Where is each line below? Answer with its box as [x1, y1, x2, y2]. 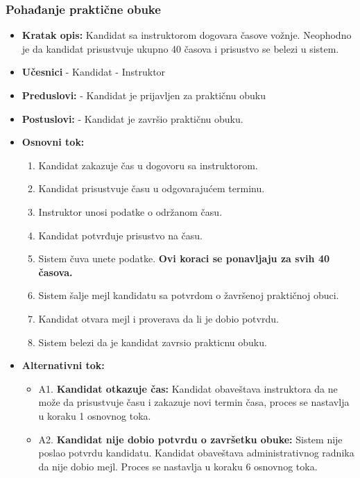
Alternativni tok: [22, 358, 105, 373]
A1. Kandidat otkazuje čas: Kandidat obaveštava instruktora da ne [38, 381, 338, 395]
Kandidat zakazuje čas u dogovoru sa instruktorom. [38, 157, 258, 172]
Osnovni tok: [22, 135, 85, 149]
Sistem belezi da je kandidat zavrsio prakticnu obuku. [38, 334, 267, 349]
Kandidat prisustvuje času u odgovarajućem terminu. [38, 181, 265, 196]
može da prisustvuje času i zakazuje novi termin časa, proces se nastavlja [38, 395, 350, 409]
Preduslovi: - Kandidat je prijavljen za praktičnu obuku [22, 88, 266, 102]
